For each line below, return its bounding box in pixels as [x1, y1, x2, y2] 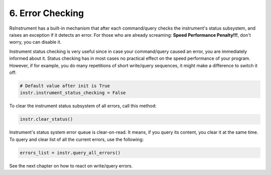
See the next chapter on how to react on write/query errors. [9, 162, 133, 168]
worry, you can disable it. [9, 39, 62, 45]
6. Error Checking [9, 8, 84, 19]
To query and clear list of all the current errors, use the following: [9, 136, 144, 142]
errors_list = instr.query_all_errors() [20, 150, 120, 155]
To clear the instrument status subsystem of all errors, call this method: [9, 103, 157, 109]
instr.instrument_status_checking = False [20, 90, 126, 96]
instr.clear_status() [20, 116, 73, 122]
